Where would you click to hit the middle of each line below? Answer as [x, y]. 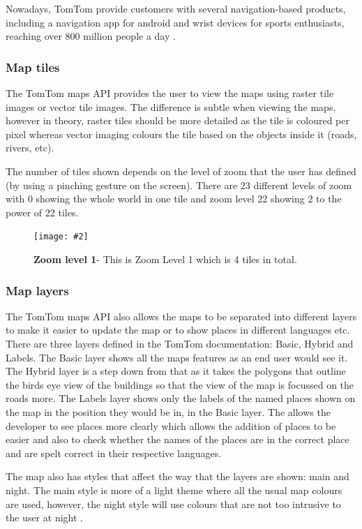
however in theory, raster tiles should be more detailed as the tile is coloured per [178, 120]
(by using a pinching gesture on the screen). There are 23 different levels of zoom [179, 185]
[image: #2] [61, 237]
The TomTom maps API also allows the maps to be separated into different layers [181, 316]
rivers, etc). [30, 148]
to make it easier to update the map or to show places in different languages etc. [178, 330]
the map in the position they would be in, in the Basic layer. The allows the [168, 411]
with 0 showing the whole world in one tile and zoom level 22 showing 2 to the [174, 199]
